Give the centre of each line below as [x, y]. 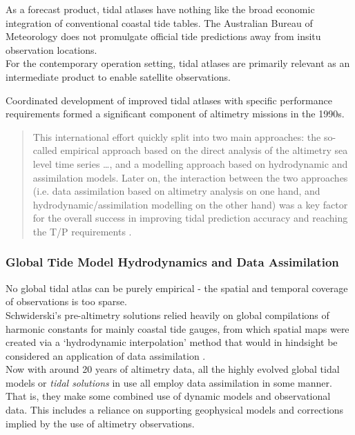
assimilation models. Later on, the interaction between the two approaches [190, 177]
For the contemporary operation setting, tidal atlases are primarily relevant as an [178, 63]
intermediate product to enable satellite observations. [118, 76]
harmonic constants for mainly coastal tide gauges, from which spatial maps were [177, 328]
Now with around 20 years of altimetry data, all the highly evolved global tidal [173, 369]
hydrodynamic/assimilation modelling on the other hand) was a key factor [190, 204]
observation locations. [51, 49]
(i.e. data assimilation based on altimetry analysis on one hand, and [176, 191]
